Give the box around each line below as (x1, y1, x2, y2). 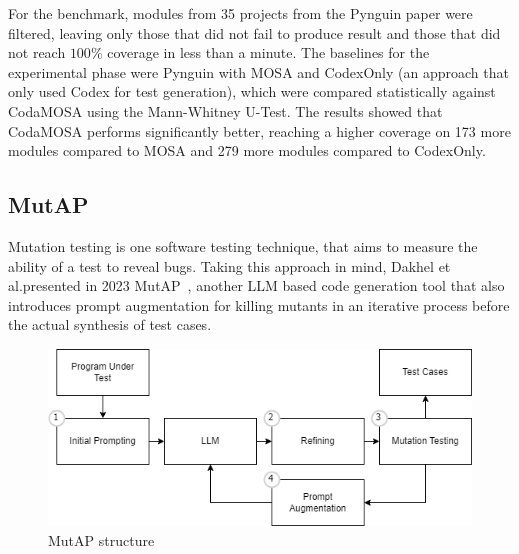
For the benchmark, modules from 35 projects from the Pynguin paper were (8, 3, 473, 23)
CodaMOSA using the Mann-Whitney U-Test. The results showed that (8, 100, 443, 121)
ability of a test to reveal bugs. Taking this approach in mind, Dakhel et (8, 255, 451, 276)
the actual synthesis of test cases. (8, 314, 212, 335)
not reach (8, 42, 66, 63)
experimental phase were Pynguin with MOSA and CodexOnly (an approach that (8, 61, 509, 82)
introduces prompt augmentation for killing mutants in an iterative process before (8, 294, 510, 315)
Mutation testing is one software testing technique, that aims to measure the (8, 235, 478, 256)
